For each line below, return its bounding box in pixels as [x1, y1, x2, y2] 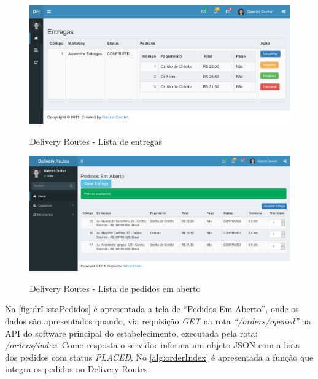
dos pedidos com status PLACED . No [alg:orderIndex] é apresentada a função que [5, 350, 314, 363]
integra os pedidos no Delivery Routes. [5, 362, 150, 375]
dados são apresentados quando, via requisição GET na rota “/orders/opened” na [5, 314, 311, 327]
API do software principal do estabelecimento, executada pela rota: [5, 326, 258, 339]
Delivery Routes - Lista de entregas [29, 134, 162, 147]
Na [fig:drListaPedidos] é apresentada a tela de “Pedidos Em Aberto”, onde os [5, 302, 299, 315]
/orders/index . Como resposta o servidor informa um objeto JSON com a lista [5, 339, 300, 351]
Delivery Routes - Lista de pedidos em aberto [29, 281, 201, 294]
